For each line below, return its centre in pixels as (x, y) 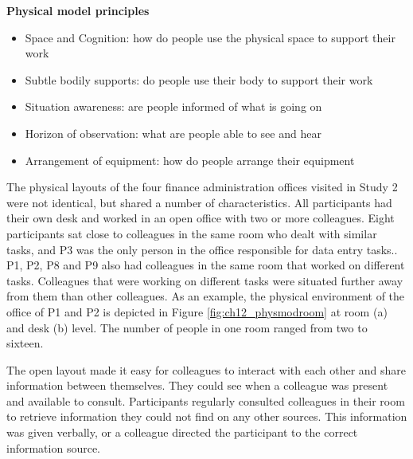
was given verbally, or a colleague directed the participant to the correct (182, 432)
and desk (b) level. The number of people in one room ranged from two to (187, 327)
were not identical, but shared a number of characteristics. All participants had (199, 202)
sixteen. (25, 343)
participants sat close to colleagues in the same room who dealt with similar (192, 233)
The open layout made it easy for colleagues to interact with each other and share (206, 369)
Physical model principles (78, 10)
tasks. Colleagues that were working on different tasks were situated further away (205, 280)
